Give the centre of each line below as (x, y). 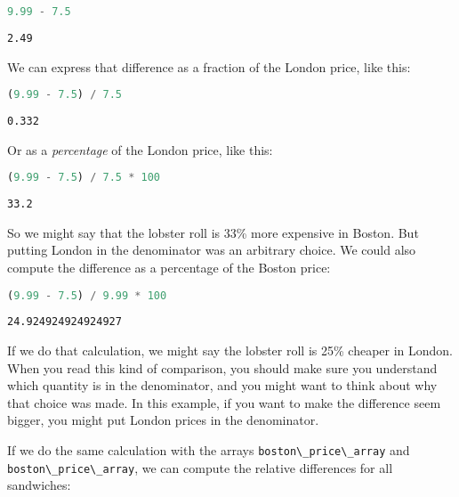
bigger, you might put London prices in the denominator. (163, 420)
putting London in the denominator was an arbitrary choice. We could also (212, 250)
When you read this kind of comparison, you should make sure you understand (222, 367)
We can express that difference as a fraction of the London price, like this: (209, 66)
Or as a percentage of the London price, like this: (140, 149)
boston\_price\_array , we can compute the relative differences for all (200, 467)
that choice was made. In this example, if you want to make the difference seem (224, 402)
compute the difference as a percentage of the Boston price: (169, 267)
